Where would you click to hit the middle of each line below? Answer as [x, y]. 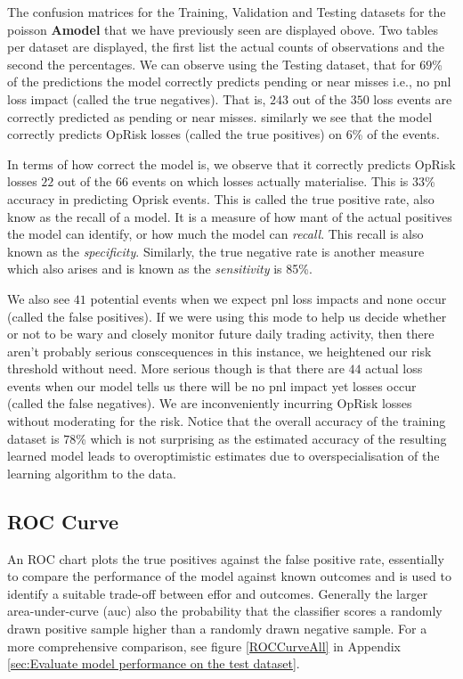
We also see [39, 298]
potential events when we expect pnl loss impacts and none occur [268, 298]
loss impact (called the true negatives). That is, [137, 98]
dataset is [33, 438]
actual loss [394, 368]
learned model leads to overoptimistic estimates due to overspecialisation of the [223, 456]
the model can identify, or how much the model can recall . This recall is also [215, 234]
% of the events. [396, 134]
